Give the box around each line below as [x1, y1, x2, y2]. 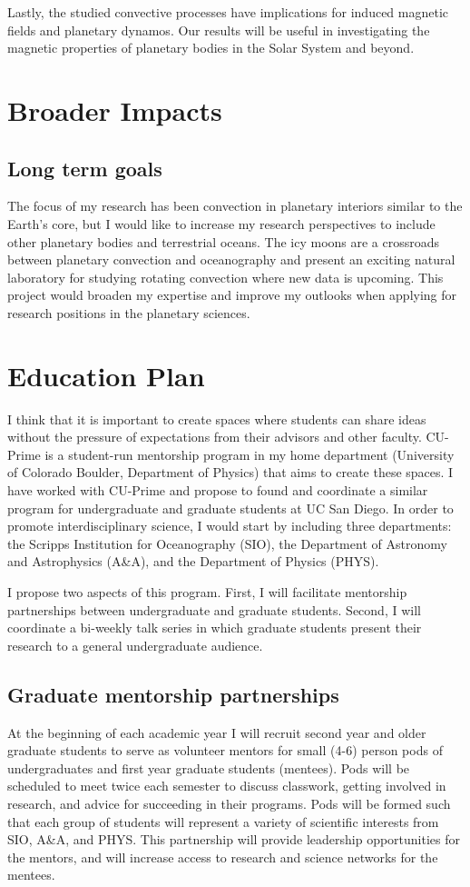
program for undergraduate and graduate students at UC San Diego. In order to [7, 498, 454, 517]
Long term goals [7, 154, 162, 182]
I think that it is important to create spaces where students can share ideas [7, 409, 426, 428]
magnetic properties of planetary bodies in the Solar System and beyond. [7, 38, 415, 57]
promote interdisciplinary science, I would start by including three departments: [7, 516, 452, 535]
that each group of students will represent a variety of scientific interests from [7, 812, 439, 831]
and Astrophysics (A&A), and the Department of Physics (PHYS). [7, 552, 379, 571]
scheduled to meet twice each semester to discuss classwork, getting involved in [7, 776, 446, 795]
